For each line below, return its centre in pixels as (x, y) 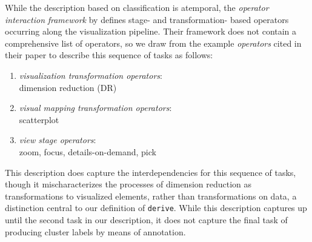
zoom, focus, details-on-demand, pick (88, 151)
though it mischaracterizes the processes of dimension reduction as (128, 184)
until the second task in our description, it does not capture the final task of (146, 219)
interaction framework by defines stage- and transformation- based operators (147, 19)
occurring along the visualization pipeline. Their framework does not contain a (151, 31)
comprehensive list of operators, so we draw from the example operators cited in (153, 43)
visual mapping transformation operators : (95, 108)
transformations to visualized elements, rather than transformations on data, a (151, 196)
